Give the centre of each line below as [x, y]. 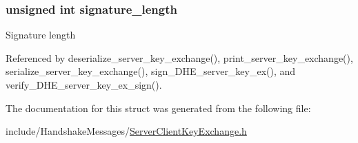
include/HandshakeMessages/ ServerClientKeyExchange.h [126, 131]
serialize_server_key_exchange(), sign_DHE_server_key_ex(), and [151, 71]
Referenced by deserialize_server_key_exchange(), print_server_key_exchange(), [179, 57]
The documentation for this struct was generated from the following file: [158, 108]
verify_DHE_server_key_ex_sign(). [84, 85]
